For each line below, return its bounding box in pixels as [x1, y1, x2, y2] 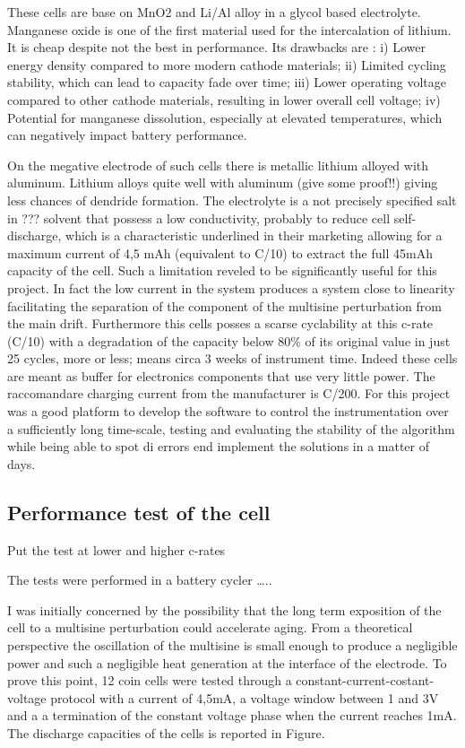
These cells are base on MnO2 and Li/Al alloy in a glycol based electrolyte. [7, 3, 421, 21]
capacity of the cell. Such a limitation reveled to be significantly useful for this [7, 261, 437, 280]
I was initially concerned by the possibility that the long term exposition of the [7, 600, 442, 619]
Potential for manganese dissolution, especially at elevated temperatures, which [7, 108, 443, 126]
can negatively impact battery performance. [7, 126, 247, 144]
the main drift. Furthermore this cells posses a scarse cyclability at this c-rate [7, 314, 434, 333]
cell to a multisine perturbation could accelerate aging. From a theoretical [7, 618, 413, 637]
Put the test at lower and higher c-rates [7, 540, 226, 559]
